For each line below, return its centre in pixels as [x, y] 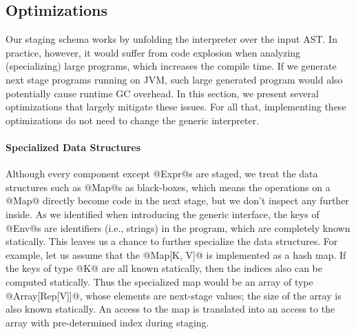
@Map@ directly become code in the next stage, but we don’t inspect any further [177, 200]
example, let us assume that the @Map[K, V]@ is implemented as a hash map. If [176, 254]
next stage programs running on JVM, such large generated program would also [174, 79]
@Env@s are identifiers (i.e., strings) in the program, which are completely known [178, 227]
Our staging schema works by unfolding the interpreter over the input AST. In [171, 39]
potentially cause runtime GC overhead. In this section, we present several [162, 93]
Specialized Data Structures [73, 147]
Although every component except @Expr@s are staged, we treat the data [162, 174]
